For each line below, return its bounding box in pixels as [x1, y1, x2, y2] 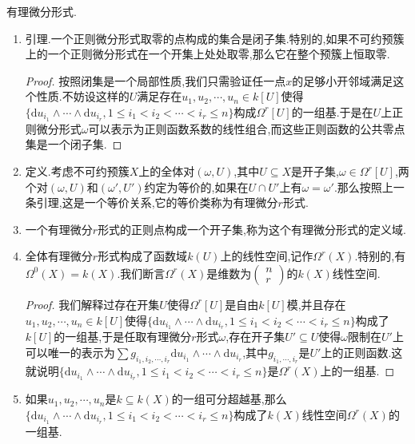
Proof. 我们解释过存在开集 [25, 295, 160, 312]
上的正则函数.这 [321, 344, 403, 361]
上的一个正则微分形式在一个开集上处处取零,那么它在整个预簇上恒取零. [25, 46, 390, 62]
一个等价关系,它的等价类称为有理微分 [84, 194, 278, 211]
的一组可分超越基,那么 [171, 390, 287, 407]
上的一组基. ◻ [320, 363, 395, 379]
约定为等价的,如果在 [144, 178, 249, 195]
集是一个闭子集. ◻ [25, 136, 122, 153]
